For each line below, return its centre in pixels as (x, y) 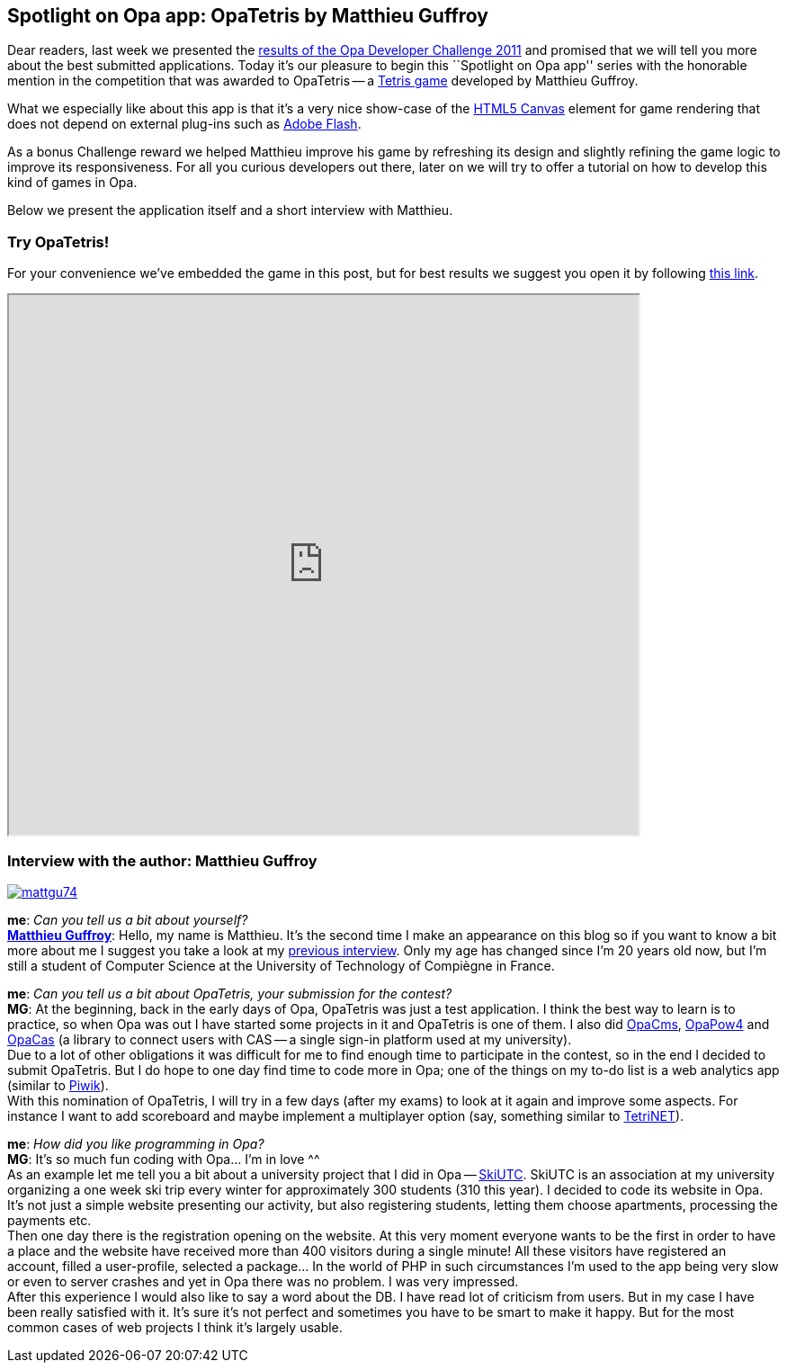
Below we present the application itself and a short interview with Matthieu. (230, 210)
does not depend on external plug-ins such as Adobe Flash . (184, 124)
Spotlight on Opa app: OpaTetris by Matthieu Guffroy (248, 16)
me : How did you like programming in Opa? (136, 1143)
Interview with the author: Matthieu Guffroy (162, 860)
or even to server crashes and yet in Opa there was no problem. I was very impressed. (263, 1281)
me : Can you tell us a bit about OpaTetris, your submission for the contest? (230, 993)
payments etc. (49, 1220)
